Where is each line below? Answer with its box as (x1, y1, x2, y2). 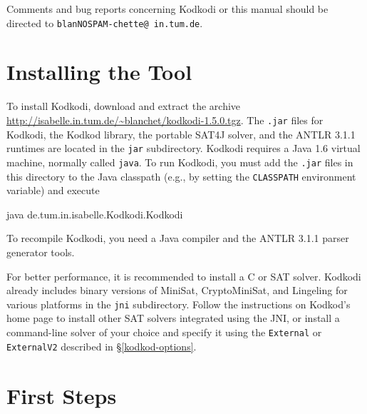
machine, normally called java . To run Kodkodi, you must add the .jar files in (6, 154, 353, 169)
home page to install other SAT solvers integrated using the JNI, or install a (6, 310, 340, 325)
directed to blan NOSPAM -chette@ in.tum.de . (6, 15, 203, 30)
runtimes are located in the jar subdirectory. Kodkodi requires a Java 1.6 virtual (6, 141, 361, 156)
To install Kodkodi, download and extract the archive (6, 99, 241, 113)
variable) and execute (6, 183, 100, 198)
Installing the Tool (6, 57, 192, 86)
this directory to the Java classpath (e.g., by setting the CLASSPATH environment (6, 168, 356, 183)
